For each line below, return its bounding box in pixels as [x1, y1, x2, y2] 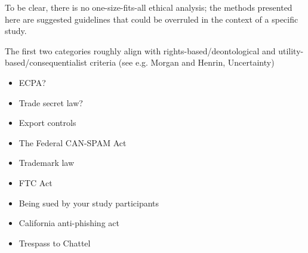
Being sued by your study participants [19, 196, 159, 209]
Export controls [19, 116, 76, 129]
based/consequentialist [5, 56, 87, 69]
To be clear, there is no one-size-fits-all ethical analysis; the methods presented [5, 1, 292, 13]
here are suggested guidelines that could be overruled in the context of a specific [5, 13, 298, 25]
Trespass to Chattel [19, 236, 91, 249]
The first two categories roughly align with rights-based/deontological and [5, 44, 276, 57]
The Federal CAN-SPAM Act [19, 136, 127, 149]
